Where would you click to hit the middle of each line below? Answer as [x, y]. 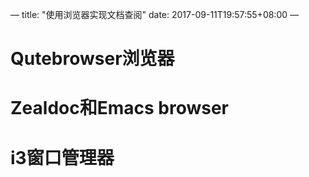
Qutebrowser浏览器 [92, 59]
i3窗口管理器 [62, 157]
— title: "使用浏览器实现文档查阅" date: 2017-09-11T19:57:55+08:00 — [155, 14]
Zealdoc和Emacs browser [120, 108]
